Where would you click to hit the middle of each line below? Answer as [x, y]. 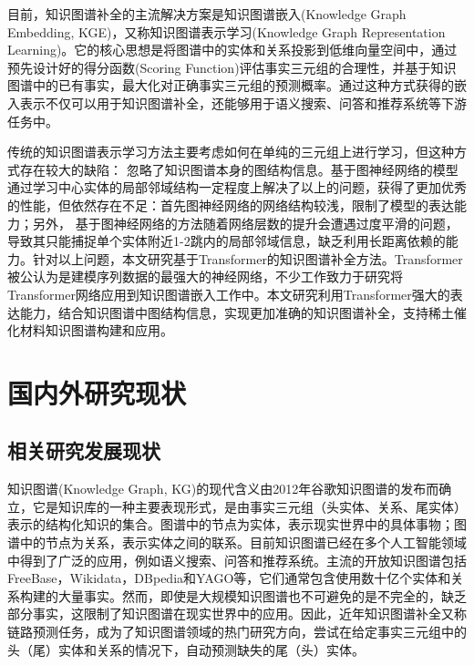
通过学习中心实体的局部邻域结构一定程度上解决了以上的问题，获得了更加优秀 [237, 187]
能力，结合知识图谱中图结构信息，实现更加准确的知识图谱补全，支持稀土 [237, 312]
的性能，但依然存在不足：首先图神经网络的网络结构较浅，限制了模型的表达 [231, 205]
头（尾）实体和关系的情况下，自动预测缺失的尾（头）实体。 [186, 649]
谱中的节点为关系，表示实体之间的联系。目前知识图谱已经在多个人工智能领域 [237, 542]
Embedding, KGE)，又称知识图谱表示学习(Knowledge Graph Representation [227, 31]
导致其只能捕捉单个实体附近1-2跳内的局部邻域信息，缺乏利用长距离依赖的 [227, 241]
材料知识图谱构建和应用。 [96, 330]
